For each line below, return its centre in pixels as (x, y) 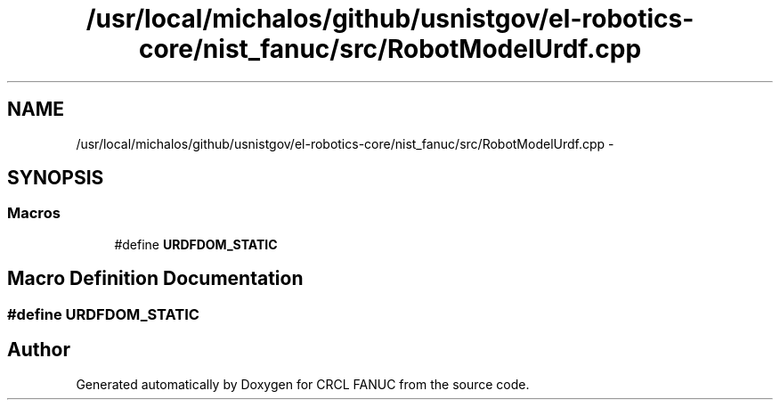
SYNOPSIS (56, 178)
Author (39, 350)
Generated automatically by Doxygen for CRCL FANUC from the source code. (303, 384)
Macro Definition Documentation (155, 279)
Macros (34, 213)
